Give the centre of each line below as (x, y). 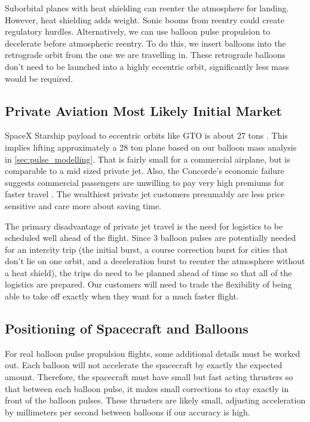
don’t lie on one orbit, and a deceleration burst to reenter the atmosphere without (155, 261)
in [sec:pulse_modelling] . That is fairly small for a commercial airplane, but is (148, 159)
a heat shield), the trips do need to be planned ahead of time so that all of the (148, 272)
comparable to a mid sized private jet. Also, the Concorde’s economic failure (145, 171)
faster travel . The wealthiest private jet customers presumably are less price (145, 194)
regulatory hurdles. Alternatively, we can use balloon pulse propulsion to (138, 31)
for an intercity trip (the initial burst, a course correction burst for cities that (146, 249)
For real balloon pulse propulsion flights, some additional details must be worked (153, 353)
